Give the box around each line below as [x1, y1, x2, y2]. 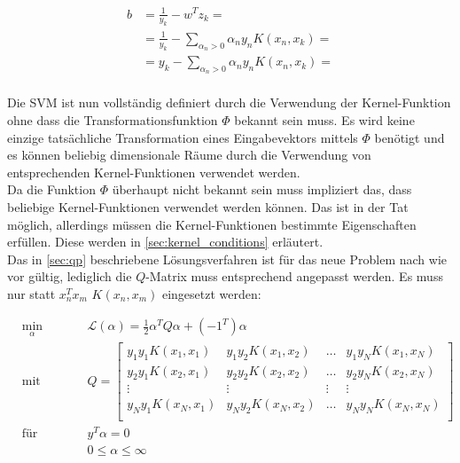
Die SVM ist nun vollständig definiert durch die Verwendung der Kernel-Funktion [7, 93, 451, 112]
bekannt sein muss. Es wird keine [234, 110, 415, 129]
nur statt [7, 284, 56, 302]
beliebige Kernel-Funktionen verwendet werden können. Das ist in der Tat [7, 197, 409, 216]
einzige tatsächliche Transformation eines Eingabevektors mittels [7, 128, 358, 146]
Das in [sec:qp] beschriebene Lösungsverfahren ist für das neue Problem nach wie [7, 249, 447, 268]
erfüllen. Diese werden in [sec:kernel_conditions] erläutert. [7, 232, 324, 251]
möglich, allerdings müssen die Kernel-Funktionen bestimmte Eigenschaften [7, 215, 417, 233]
